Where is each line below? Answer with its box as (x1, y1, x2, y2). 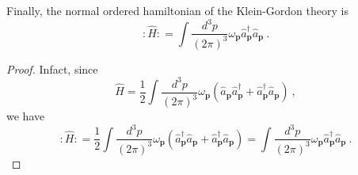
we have (6, 108, 45, 124)
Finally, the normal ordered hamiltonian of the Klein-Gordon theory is (6, 2, 348, 18)
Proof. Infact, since (6, 60, 98, 77)
